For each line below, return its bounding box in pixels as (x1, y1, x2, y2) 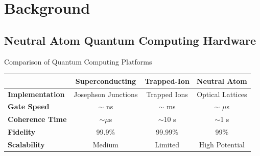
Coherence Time (8, 114, 67, 124)
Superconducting (75, 75, 136, 86)
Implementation (8, 88, 65, 99)
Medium (92, 139, 119, 149)
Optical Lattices (197, 88, 247, 99)
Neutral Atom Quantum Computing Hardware (4, 32, 256, 48)
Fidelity (8, 127, 36, 137)
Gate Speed (8, 101, 50, 112)
